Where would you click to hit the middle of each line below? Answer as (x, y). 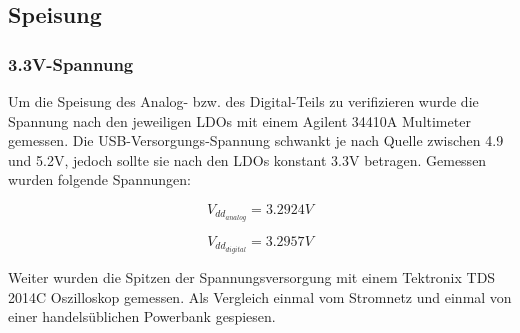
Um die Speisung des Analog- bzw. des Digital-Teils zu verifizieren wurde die (243, 101)
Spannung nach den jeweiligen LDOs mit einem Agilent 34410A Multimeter (239, 120)
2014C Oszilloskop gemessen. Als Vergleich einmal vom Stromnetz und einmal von (260, 296)
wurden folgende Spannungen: (99, 179)
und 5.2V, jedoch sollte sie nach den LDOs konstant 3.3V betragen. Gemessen (247, 159)
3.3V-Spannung (71, 63)
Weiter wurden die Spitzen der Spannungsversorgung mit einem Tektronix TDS (252, 276)
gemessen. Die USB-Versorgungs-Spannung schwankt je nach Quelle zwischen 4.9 (256, 140)
